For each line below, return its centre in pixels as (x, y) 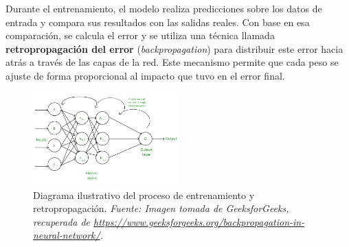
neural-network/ (67, 235)
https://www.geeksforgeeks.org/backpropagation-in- (199, 221)
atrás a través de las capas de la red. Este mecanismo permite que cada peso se (172, 62)
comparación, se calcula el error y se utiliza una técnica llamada (140, 35)
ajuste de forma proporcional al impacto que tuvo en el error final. (145, 75)
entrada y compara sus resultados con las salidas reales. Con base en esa (158, 22)
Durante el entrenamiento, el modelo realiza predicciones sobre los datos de (164, 8)
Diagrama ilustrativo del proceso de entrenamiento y (144, 195)
